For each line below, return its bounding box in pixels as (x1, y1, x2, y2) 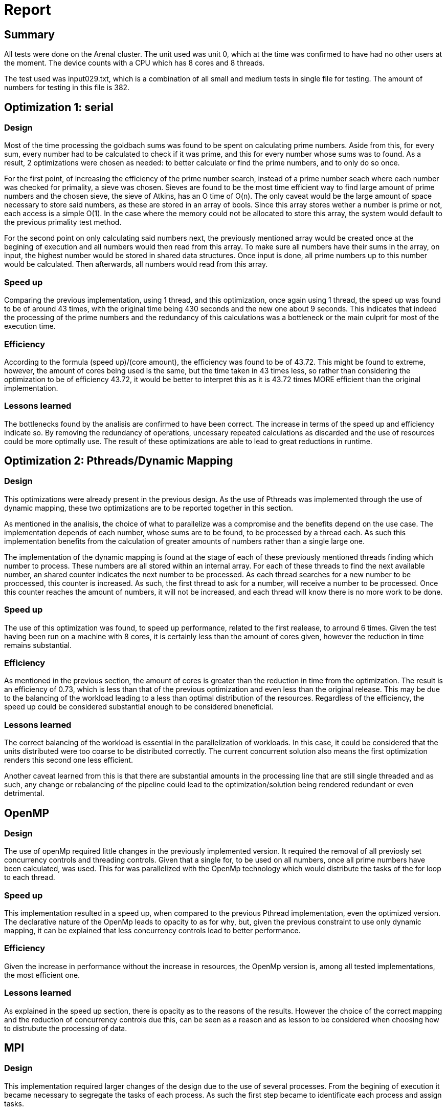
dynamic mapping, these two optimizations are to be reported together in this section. (4, 503, 294, 512)
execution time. (4, 322, 56, 331)
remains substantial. (4, 640, 72, 649)
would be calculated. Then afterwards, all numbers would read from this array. (4, 260, 268, 269)
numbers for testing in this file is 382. (4, 83, 130, 92)
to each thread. (4, 873, 55, 882)
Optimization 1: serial (4, 100, 114, 114)
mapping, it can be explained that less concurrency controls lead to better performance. (4, 926, 301, 935)
